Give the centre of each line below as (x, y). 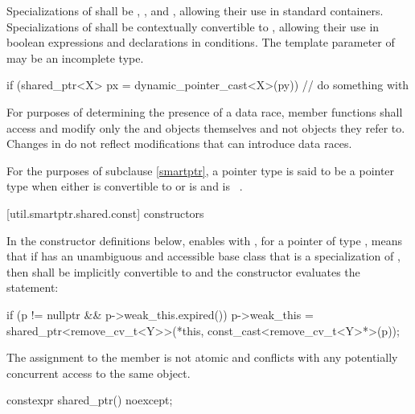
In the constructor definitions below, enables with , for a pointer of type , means (205, 240)
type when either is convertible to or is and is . (125, 186)
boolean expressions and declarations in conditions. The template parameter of (201, 42)
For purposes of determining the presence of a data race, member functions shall (205, 111)
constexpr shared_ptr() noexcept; (90, 400)
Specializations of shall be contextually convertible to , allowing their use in (193, 26)
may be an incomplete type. (75, 57)
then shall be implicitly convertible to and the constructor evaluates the (183, 271)
